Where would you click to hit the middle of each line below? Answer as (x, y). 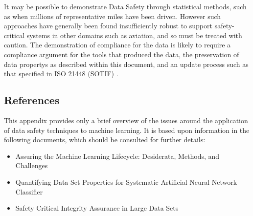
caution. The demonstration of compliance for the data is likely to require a (117, 45)
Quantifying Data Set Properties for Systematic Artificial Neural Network (126, 182)
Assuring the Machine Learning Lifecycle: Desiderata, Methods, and (117, 156)
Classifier (29, 191)
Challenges (32, 165)
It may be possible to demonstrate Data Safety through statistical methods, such (125, 6)
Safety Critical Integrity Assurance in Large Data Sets (97, 208)
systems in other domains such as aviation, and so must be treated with (134, 35)
